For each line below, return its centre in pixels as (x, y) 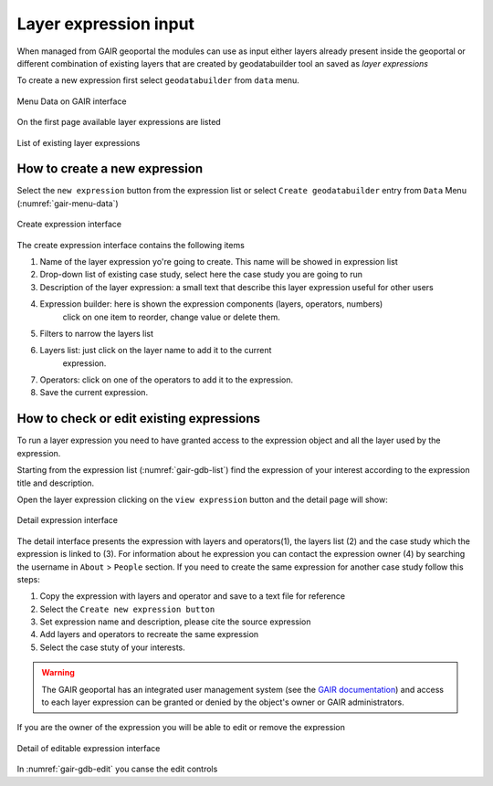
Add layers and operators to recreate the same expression (149, 634)
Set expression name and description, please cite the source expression (175, 622)
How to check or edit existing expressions (138, 419)
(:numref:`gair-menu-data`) (68, 203)
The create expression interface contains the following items (131, 245)
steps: (28, 579)
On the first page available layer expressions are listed (119, 122)
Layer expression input (106, 24)
